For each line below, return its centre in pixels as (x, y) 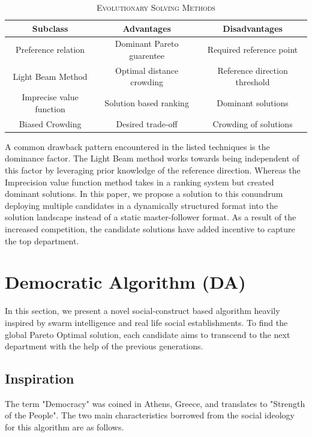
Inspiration (40, 378)
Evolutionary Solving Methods (156, 7)
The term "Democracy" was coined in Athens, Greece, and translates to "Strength (155, 403)
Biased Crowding (50, 123)
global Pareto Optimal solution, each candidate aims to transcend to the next (148, 334)
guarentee (147, 56)
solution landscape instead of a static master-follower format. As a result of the (151, 217)
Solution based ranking (147, 103)
